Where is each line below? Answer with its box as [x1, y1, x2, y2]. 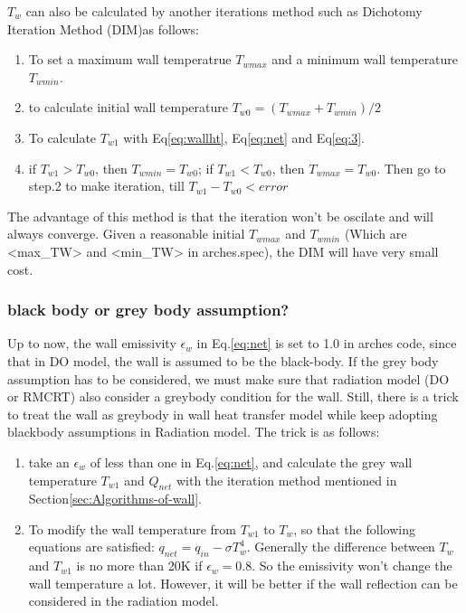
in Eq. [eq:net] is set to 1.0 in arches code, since [196, 334, 457, 353]
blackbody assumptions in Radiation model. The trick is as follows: [7, 422, 380, 441]
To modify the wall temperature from [28, 519, 236, 538]
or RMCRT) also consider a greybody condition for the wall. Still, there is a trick [7, 387, 459, 406]
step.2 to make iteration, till [28, 176, 185, 195]
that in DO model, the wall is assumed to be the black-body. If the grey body [7, 351, 439, 370]
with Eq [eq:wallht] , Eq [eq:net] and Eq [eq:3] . [123, 127, 365, 146]
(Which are [344, 224, 407, 243]
